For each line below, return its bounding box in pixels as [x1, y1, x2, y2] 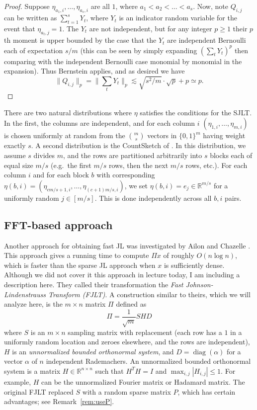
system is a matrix [4, 365, 61, 376]
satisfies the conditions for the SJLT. [140, 107, 252, 117]
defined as [116, 299, 147, 309]
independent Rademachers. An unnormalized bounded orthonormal [46, 356, 251, 366]
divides [33, 150, 55, 161]
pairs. [224, 192, 242, 203]
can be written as [4, 12, 57, 23]
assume [4, 150, 26, 161]
